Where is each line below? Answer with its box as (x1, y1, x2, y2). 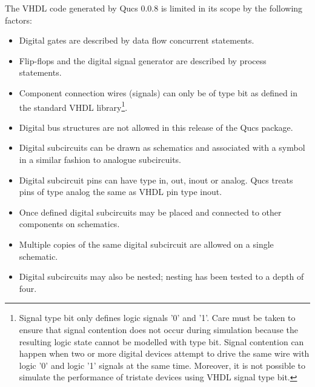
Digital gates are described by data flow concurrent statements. (19, 34, 254, 47)
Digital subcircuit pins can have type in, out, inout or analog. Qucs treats (19, 173, 293, 186)
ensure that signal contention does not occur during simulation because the (19, 323, 298, 336)
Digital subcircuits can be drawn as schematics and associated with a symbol (19, 141, 305, 154)
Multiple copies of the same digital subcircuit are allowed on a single (19, 237, 274, 250)
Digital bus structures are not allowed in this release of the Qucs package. (19, 121, 293, 133)
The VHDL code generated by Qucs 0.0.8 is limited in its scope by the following (5, 2, 303, 14)
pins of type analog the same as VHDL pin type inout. (19, 185, 222, 198)
